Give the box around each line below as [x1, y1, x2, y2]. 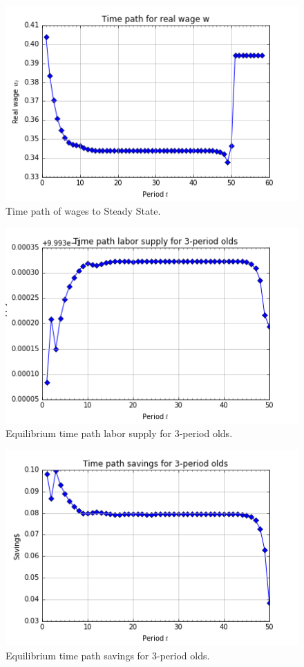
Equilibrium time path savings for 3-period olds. [6, 648, 210, 662]
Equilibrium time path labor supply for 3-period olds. [6, 426, 233, 441]
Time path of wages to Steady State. [6, 204, 161, 218]
